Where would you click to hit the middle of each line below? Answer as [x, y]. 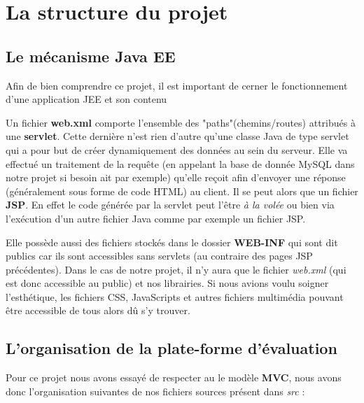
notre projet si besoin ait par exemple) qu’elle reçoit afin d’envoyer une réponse [176, 177]
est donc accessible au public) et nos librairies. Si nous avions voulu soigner [167, 283]
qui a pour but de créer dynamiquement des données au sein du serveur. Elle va [177, 149]
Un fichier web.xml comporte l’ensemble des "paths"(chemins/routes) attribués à [181, 122]
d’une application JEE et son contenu [86, 99]
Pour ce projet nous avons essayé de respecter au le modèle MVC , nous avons [174, 377]
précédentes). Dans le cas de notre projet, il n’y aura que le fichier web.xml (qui [176, 269]
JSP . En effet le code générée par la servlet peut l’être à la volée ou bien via [170, 205]
